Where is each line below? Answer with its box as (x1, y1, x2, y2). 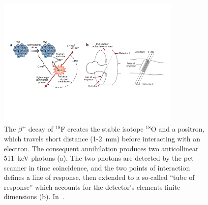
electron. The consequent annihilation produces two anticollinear (4, 143, 199, 153)
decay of (28, 124, 53, 134)
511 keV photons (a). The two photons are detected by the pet (4, 153, 194, 163)
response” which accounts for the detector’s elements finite (4, 181, 180, 192)
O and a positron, (150, 124, 205, 134)
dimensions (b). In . (4, 191, 64, 202)
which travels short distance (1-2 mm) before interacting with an (4, 133, 200, 143)
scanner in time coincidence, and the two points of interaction (4, 162, 190, 172)
